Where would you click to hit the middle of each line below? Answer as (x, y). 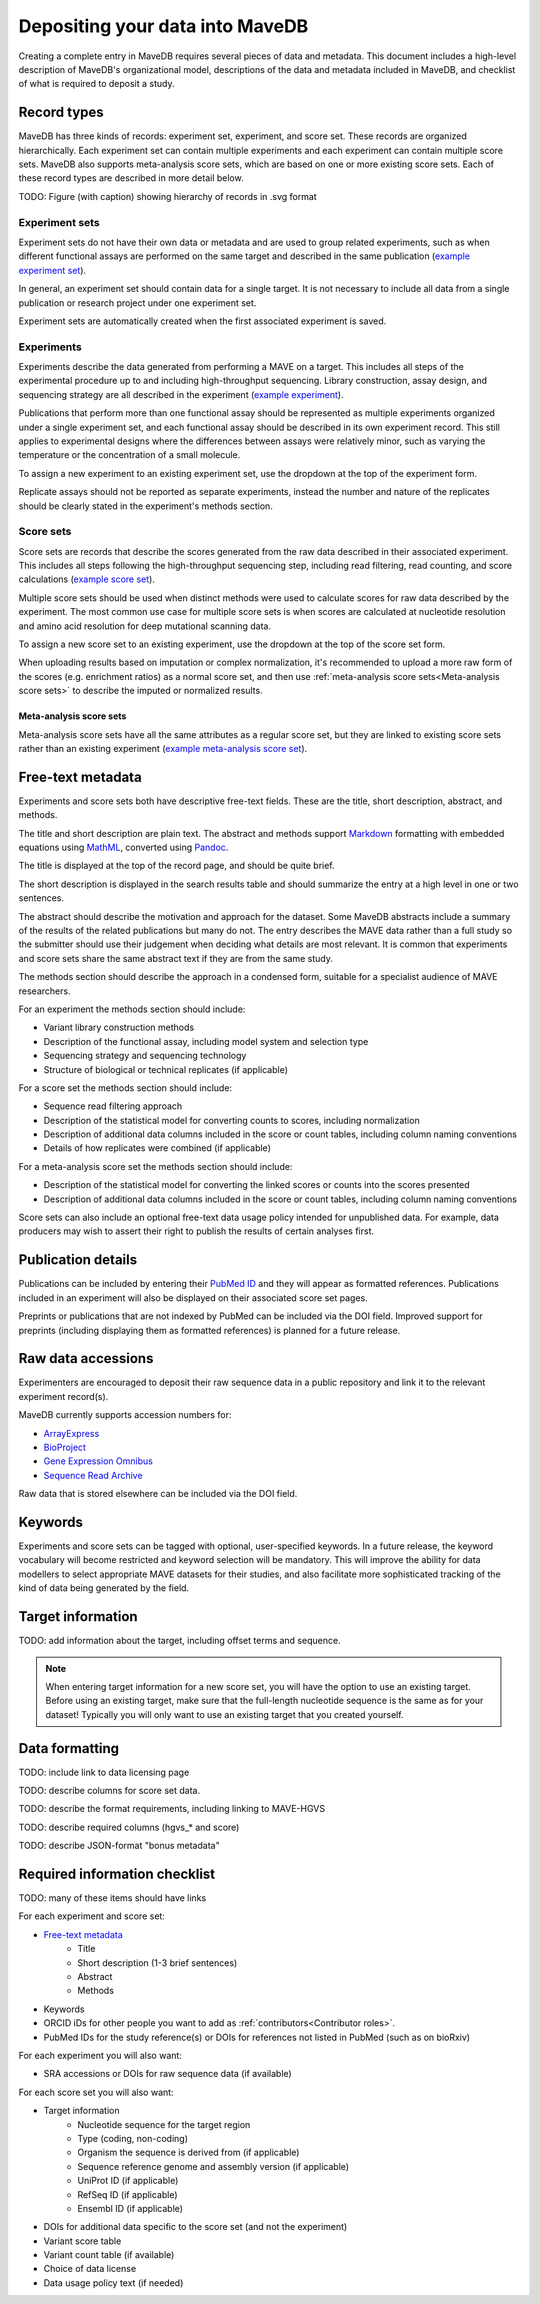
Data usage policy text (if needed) (113, 2282)
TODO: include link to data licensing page (104, 1772)
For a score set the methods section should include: (125, 1087)
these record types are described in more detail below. (131, 178)
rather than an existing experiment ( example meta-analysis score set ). (163, 748)
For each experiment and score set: (91, 1916)
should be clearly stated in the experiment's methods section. (146, 506)
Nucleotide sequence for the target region (164, 2124)
